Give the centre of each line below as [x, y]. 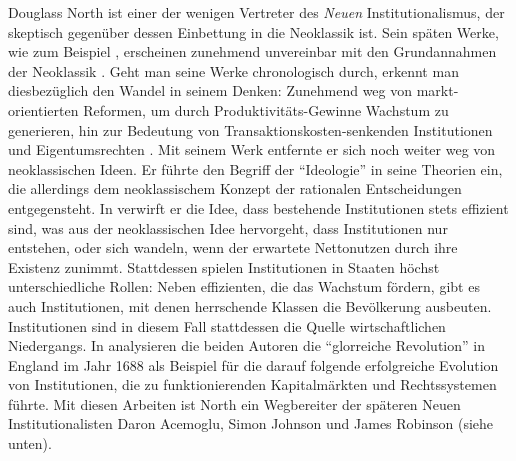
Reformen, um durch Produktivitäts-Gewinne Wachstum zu [266, 109]
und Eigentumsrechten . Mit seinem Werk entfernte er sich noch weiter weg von [252, 149]
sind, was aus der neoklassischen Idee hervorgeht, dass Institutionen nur [228, 227]
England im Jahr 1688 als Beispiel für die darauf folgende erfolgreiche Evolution [253, 364]
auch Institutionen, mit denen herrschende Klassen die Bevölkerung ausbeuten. [250, 305]
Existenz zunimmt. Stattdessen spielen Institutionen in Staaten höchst [224, 266]
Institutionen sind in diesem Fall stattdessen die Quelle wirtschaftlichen [227, 325]
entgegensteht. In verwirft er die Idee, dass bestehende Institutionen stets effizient [258, 207]
